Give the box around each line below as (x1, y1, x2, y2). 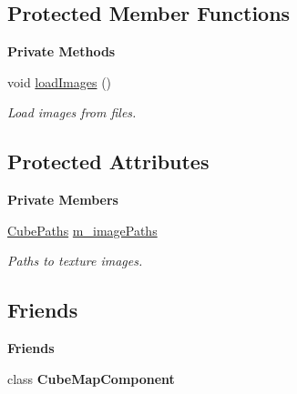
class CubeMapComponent (7, 369, 175, 388)
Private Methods (7, 42, 116, 61)
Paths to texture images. (7, 251, 143, 270)
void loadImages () (7, 72, 112, 91)
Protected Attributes (7, 147, 210, 176)
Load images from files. (7, 103, 137, 122)
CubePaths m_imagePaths (7, 220, 158, 239)
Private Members (7, 190, 118, 209)
